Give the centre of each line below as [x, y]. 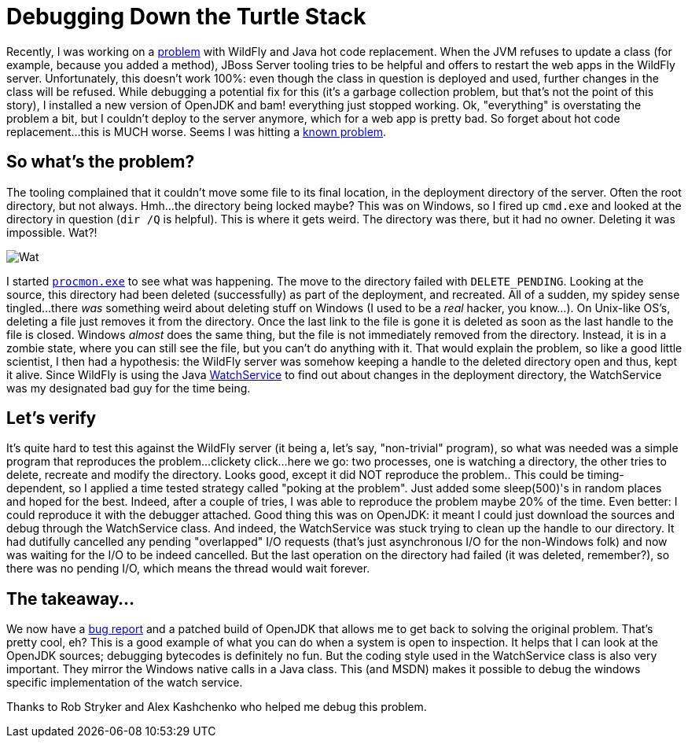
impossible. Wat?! [52, 232]
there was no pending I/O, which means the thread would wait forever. [188, 569]
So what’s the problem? [101, 162]
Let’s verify [52, 418]
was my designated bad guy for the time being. [129, 388]
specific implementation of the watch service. [125, 683]
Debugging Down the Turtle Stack [186, 17]
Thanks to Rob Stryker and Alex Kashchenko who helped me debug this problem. [217, 707]
